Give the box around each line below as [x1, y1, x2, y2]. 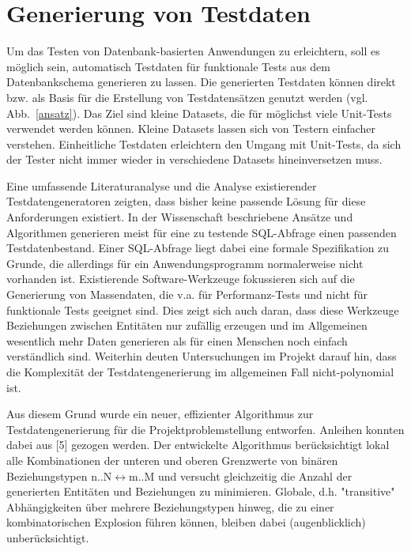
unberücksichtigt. [6, 529, 89, 545]
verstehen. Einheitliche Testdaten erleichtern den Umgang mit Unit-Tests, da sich [6, 135, 402, 152]
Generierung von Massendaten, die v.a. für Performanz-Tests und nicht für [6, 286, 368, 303]
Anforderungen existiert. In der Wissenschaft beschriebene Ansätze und [6, 209, 353, 225]
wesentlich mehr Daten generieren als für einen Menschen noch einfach [6, 332, 348, 349]
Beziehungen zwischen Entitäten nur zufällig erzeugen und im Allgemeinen [6, 317, 368, 334]
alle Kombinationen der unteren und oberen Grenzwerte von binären [6, 451, 338, 468]
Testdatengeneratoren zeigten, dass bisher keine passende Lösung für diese [6, 193, 366, 209]
